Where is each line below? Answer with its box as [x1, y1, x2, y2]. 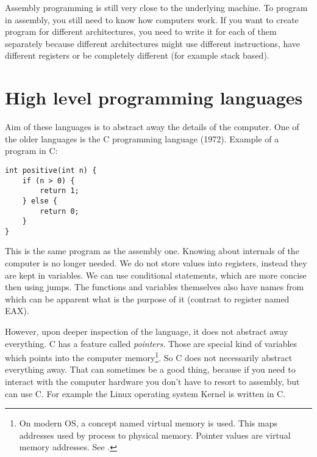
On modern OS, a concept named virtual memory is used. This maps [19, 417, 277, 430]
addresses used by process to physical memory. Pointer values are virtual [19, 428, 291, 441]
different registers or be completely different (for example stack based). [5, 49, 269, 62]
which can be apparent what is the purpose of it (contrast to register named [5, 292, 290, 305]
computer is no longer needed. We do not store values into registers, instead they [5, 257, 307, 269]
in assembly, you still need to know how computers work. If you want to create [5, 13, 299, 26]
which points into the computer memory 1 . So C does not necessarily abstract [5, 349, 293, 364]
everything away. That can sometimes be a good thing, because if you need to [5, 363, 296, 376]
